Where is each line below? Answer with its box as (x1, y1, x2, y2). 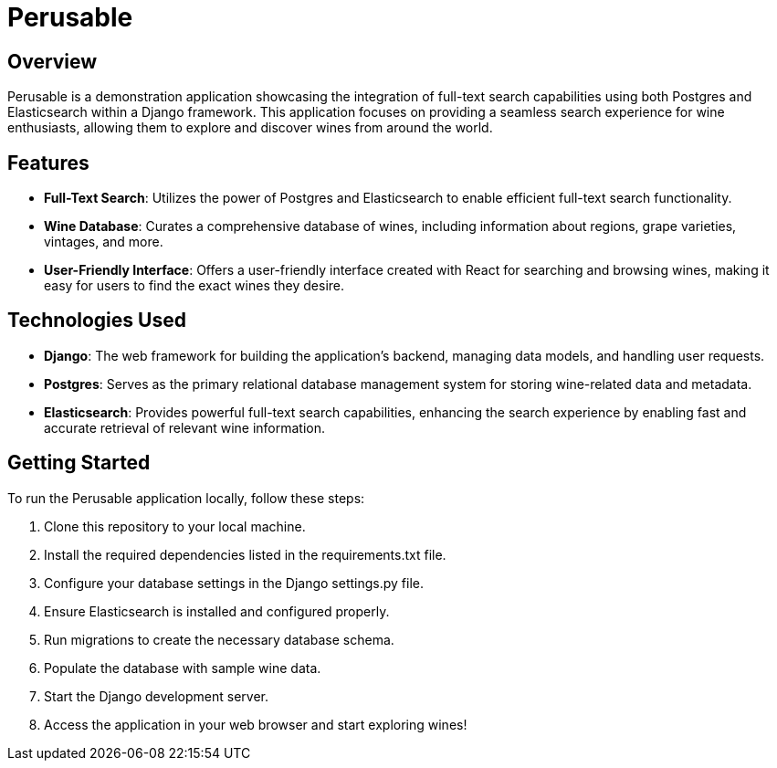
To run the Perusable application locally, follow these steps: (7, 489, 365, 506)
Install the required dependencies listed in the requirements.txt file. (44, 546, 446, 563)
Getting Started (7, 451, 151, 475)
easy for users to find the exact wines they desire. (44, 278, 345, 294)
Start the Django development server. (44, 688, 269, 704)
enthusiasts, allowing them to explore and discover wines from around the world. (7, 120, 493, 136)
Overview (7, 49, 98, 73)
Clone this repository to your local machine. (44, 518, 306, 534)
